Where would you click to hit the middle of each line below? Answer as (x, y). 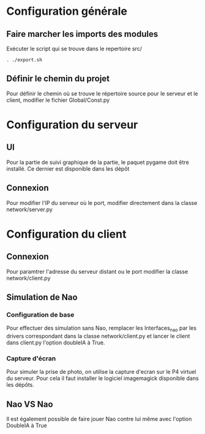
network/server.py (30, 209)
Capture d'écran (31, 358)
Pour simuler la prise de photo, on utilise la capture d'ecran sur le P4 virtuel (101, 372)
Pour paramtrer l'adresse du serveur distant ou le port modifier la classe (97, 271)
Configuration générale (67, 11)
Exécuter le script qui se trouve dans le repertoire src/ (74, 48)
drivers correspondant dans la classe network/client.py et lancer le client (98, 336)
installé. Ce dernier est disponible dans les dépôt (68, 169)
